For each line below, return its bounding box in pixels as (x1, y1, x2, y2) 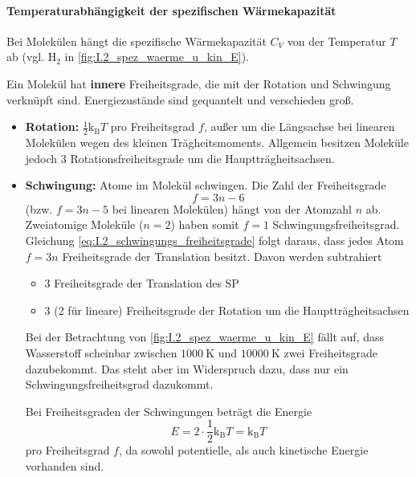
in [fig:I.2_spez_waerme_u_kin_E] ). (64, 48, 249, 65)
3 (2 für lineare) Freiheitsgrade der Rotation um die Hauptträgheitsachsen (44, 301, 410, 318)
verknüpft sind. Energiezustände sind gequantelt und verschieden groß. (6, 91, 354, 108)
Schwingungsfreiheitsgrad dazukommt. (25, 376, 214, 393)
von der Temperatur (287, 32, 386, 49)
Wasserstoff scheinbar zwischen (25, 344, 177, 361)
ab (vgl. (6, 48, 45, 65)
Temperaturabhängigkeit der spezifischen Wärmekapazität (6, 2, 336, 18)
